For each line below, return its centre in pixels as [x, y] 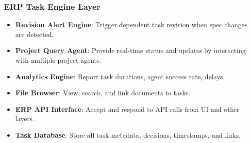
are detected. [34, 34]
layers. [25, 118]
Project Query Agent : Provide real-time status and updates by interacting [130, 50]
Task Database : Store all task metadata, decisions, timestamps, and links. [128, 134]
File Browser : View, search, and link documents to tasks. [103, 93]
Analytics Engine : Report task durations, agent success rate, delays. [120, 76]
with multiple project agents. [58, 60]
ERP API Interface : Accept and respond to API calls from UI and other [127, 109]
